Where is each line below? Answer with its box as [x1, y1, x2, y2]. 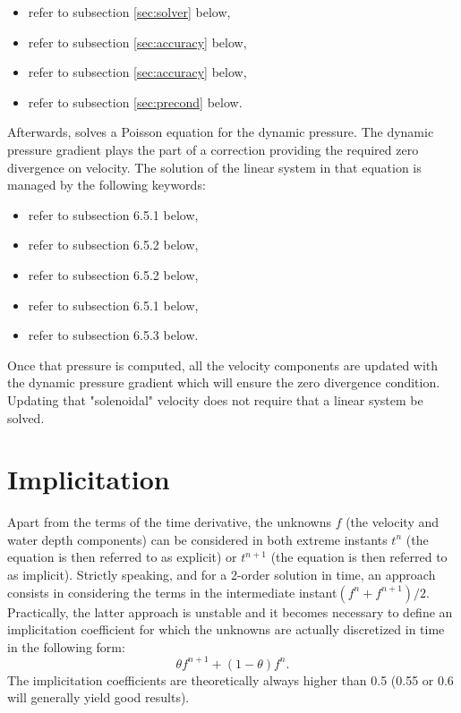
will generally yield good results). [7, 688, 190, 707]
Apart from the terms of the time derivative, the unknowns [7, 513, 331, 531]
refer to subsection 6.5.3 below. [28, 326, 199, 344]
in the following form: [7, 637, 125, 656]
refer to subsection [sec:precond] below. [28, 92, 243, 111]
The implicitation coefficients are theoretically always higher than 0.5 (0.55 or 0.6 [7, 670, 454, 689]
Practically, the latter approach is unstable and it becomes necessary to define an [7, 602, 453, 621]
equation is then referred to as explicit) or [7, 547, 237, 566]
